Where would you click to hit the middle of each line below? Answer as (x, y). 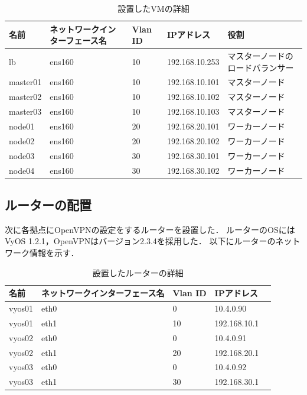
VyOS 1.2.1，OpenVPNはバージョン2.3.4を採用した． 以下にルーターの (140, 241)
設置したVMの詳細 (153, 8)
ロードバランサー (261, 67)
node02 (22, 140)
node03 (22, 155)
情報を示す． (54, 253)
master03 (25, 111)
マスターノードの (260, 56)
